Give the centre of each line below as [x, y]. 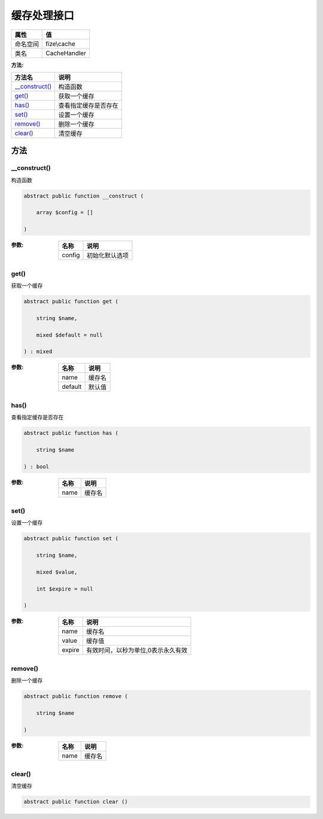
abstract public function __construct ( [83, 196]
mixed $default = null [69, 335]
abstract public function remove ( [76, 696]
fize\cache [61, 44]
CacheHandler [66, 53]
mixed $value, [57, 572]
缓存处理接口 [43, 16]
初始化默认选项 [108, 255]
